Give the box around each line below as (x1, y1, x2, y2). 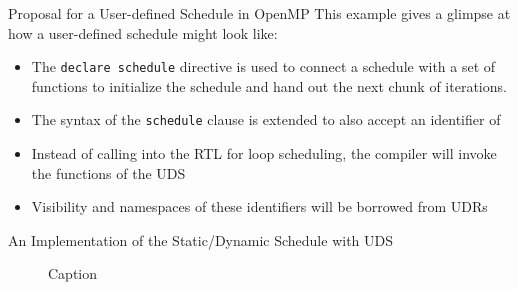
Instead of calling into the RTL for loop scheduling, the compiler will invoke (31, 143, 497, 164)
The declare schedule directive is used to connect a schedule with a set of (31, 56, 496, 77)
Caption (48, 263, 98, 284)
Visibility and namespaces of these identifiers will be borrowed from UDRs (31, 196, 488, 217)
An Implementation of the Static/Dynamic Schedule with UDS (8, 229, 394, 250)
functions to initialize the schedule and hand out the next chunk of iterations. (31, 75, 507, 96)
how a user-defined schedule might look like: (8, 22, 278, 43)
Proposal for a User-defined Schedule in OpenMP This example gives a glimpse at (8, 3, 511, 23)
